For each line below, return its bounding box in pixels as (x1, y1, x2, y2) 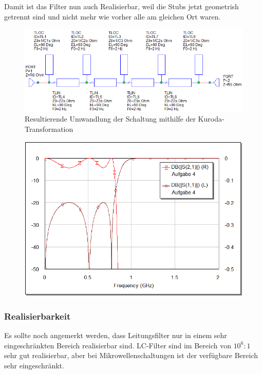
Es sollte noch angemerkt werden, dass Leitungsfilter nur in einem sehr (4, 330, 227, 341)
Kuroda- (198, 113, 224, 124)
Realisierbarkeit (4, 309, 71, 322)
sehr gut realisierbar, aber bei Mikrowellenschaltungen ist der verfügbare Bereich (4, 350, 258, 361)
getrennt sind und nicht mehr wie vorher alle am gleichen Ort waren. (4, 11, 221, 22)
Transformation (25, 123, 73, 134)
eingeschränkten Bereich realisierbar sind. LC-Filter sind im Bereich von (4, 340, 231, 350)
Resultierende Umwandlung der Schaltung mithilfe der (25, 113, 196, 124)
